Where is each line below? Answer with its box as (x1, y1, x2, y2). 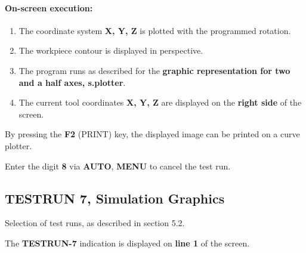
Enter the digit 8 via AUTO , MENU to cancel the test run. (5, 159, 231, 172)
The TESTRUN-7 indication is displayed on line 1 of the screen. (5, 236, 250, 249)
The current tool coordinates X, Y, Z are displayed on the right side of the (18, 96, 302, 109)
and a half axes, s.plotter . (18, 76, 126, 88)
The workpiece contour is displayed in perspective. (18, 44, 203, 57)
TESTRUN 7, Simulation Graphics (5, 189, 225, 207)
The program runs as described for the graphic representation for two (18, 64, 290, 76)
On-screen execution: (5, 1, 93, 14)
